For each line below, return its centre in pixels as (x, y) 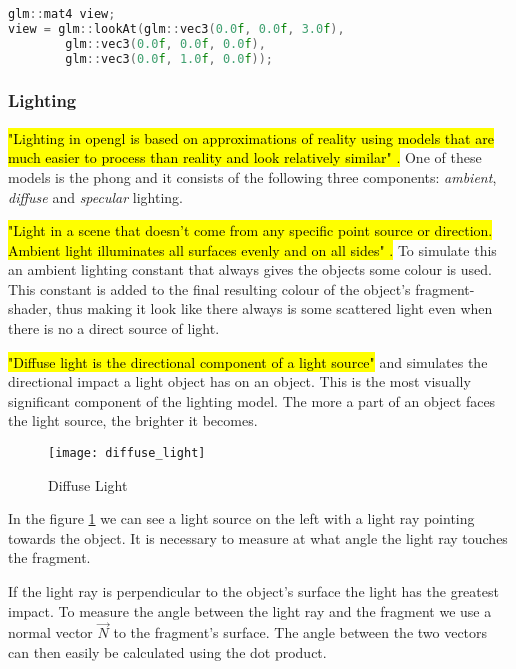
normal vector (50, 632)
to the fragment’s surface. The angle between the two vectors (300, 632)
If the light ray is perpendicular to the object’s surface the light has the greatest (253, 591)
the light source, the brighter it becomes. (133, 420)
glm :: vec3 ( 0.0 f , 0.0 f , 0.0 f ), (165, 43)
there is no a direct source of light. (114, 328)
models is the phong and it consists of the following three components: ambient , (252, 176)
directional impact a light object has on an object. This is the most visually (239, 381)
